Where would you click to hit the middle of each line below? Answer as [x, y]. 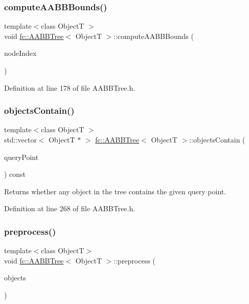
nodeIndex [20, 53]
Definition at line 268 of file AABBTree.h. [70, 208]
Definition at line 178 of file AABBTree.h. [70, 87]
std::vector [20, 139]
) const [15, 174]
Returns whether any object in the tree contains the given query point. [115, 191]
